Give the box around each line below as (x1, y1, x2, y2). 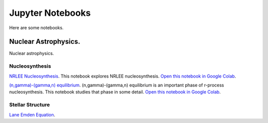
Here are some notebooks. (9, 25, 64, 31)
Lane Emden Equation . (9, 112, 56, 118)
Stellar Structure (9, 101, 50, 108)
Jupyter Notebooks (9, 7, 91, 18)
